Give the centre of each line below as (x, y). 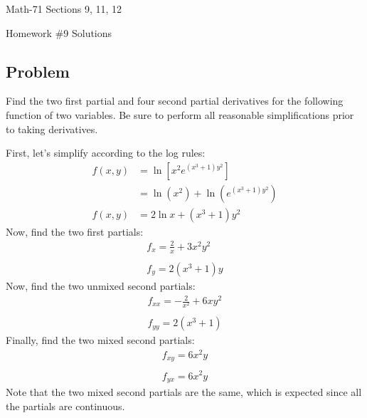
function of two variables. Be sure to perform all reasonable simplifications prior (180, 114)
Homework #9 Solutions (59, 32)
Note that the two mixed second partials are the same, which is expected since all (184, 391)
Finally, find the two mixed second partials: (100, 340)
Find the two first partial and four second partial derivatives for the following (175, 101)
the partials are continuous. (65, 406)
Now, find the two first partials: (75, 231)
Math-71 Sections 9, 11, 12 (64, 9)
